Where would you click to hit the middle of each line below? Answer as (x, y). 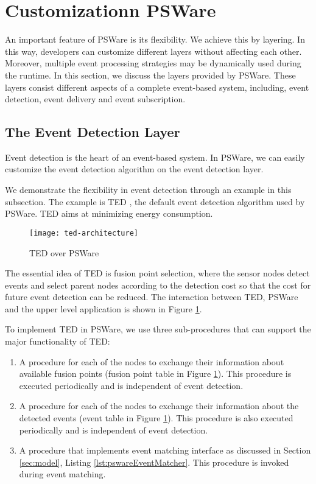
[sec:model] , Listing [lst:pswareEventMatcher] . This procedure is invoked (154, 462)
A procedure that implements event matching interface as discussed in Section (165, 450)
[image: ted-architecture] (84, 233)
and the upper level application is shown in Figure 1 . (104, 308)
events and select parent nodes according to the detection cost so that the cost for (158, 285)
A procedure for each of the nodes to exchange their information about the (159, 406)
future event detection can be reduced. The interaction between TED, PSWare (152, 297)
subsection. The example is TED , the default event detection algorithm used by (155, 201)
